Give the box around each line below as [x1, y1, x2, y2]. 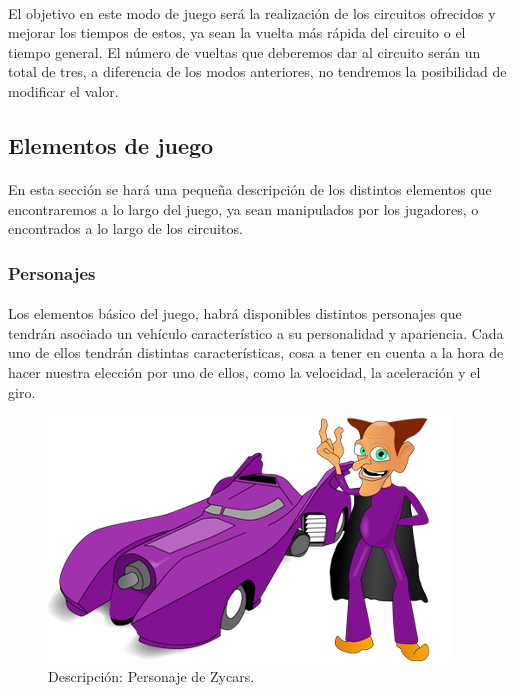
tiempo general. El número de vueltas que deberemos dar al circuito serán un [8, 41, 481, 62]
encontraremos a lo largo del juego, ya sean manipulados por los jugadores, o [8, 198, 479, 219]
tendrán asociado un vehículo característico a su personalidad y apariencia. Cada [8, 322, 504, 343]
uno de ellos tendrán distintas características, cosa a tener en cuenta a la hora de [8, 342, 504, 363]
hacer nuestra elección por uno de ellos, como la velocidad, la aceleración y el [8, 361, 481, 382]
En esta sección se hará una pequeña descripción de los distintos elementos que [8, 178, 492, 199]
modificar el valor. [8, 80, 119, 101]
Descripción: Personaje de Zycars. [48, 665, 255, 686]
